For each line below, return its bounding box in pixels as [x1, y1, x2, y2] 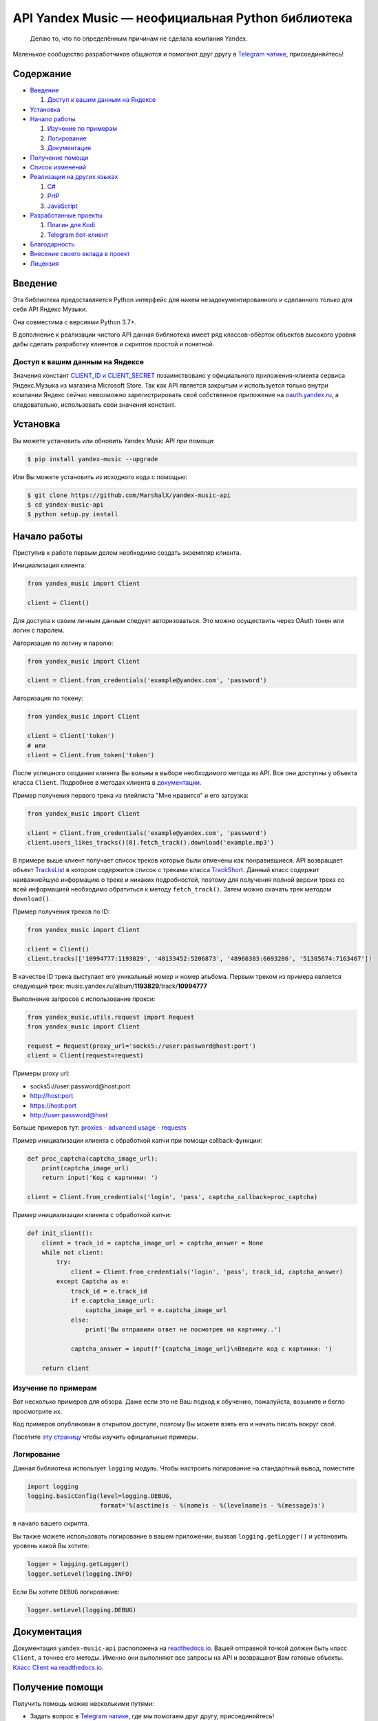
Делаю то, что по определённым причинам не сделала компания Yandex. [30, 34, 248, 43]
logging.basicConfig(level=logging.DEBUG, [27, 1492, 173, 1500]
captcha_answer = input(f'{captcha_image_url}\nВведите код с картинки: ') [70, 1344, 333, 1353]
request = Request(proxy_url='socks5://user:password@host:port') [27, 1042, 256, 1050]
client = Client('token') [27, 732, 115, 740]
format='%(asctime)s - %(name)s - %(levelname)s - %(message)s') [100, 1501, 325, 1510]
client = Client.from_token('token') [27, 751, 155, 759]
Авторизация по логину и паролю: [12, 639, 114, 647]
